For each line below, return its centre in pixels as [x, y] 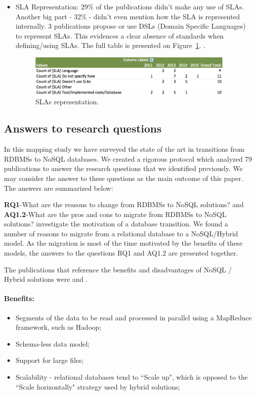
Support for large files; [49, 360]
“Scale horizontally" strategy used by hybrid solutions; [98, 386]
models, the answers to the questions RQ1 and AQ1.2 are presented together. [121, 253]
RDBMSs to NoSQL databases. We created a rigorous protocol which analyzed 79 [128, 158]
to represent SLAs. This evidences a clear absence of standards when [120, 35]
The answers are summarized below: [59, 188]
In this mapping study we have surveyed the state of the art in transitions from [124, 149]
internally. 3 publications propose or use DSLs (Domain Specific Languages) [131, 26]
